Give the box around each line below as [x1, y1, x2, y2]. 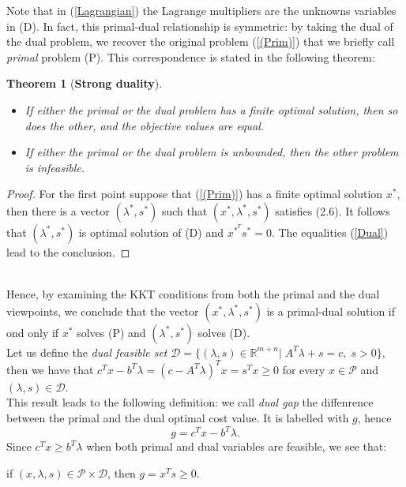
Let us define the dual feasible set [6, 343, 167, 360]
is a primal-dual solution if [266, 302, 396, 319]
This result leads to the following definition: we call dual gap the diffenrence [6, 394, 374, 410]
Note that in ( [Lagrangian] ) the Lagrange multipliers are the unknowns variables [6, 2, 397, 18]
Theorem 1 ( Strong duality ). [6, 75, 163, 92]
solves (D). [197, 324, 250, 340]
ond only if [6, 324, 59, 340]
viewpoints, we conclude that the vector [6, 302, 199, 319]
